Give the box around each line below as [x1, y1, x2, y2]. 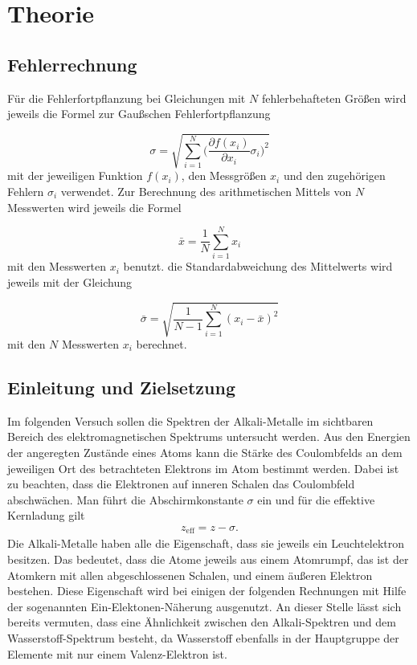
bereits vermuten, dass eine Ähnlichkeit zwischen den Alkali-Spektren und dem [7, 614, 396, 630]
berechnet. [136, 335, 187, 352]
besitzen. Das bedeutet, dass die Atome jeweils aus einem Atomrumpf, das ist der [7, 550, 409, 567]
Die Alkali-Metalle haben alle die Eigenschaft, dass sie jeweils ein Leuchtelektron [7, 535, 405, 552]
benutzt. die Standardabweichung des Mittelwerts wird [123, 258, 393, 275]
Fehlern [7, 182, 44, 199]
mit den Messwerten [7, 258, 107, 275]
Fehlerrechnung [7, 51, 137, 76]
